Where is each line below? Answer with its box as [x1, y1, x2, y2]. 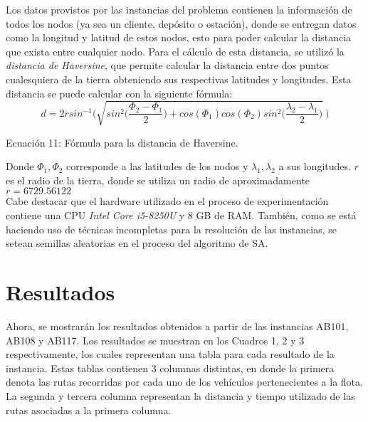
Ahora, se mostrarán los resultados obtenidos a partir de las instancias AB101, [6, 318, 349, 333]
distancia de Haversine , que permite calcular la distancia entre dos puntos [6, 58, 329, 73]
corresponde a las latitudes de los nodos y [66, 159, 248, 174]
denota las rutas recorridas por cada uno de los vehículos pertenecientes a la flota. [6, 374, 363, 389]
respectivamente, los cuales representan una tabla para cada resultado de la [6, 347, 335, 362]
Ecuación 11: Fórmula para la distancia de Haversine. [6, 134, 238, 149]
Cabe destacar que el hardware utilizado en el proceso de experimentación [6, 194, 329, 209]
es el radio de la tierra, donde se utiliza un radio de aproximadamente [6, 172, 310, 187]
